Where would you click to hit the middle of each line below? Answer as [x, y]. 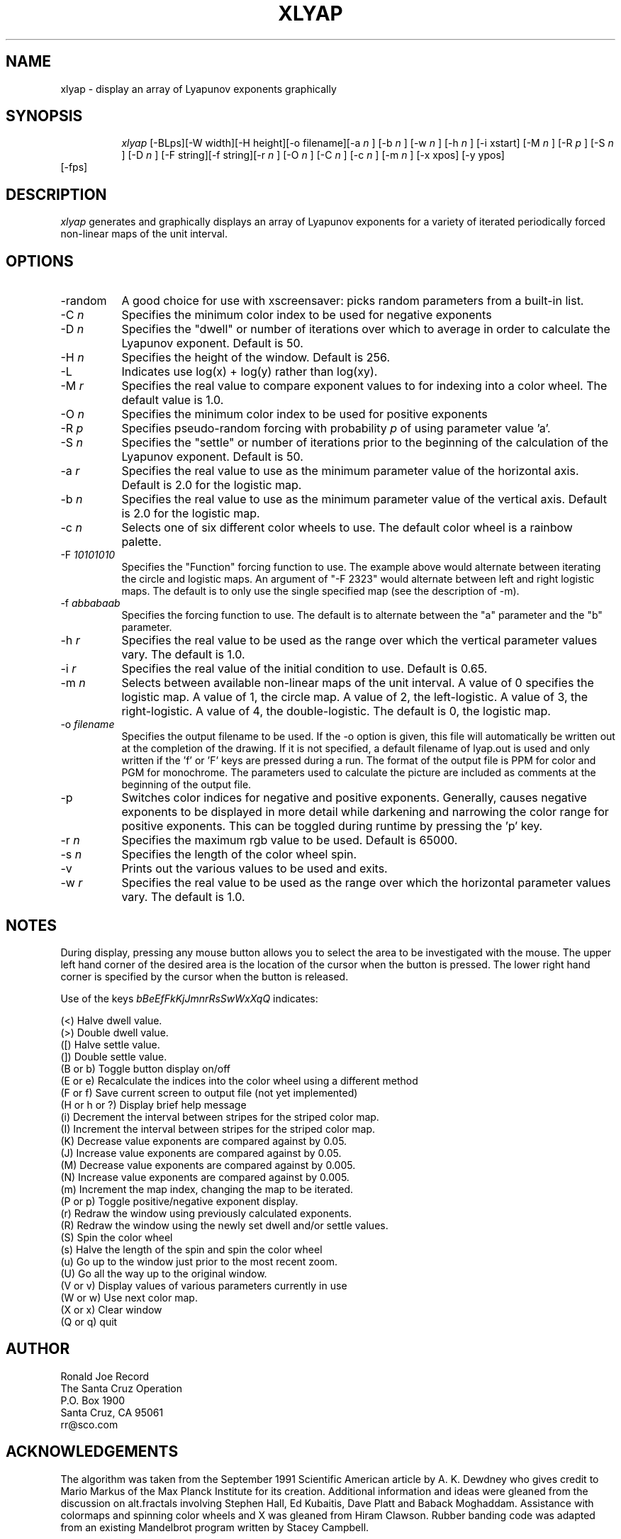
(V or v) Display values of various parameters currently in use [204, 1285]
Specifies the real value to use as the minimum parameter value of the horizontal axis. [350, 471]
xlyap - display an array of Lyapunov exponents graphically [198, 89]
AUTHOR [38, 1349]
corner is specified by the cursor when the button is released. [205, 976]
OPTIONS [40, 261]
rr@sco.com [89, 1424]
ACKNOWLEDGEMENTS [92, 1452]
